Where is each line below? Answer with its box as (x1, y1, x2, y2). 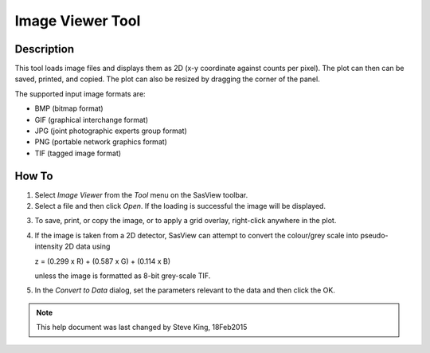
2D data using (64, 241, 111, 251)
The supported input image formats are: (14, 88, 147, 99)
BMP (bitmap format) (34, 104, 104, 113)
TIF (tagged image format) (34, 148, 122, 158)
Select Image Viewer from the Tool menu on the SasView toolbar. (34, 190, 248, 199)
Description (14, 42, 75, 56)
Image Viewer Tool (14, 12, 141, 29)
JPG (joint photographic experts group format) (34, 126, 187, 135)
